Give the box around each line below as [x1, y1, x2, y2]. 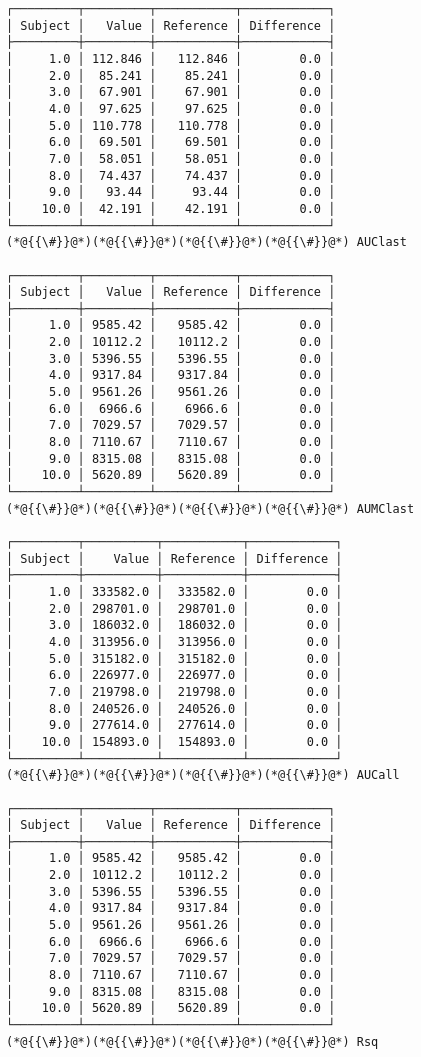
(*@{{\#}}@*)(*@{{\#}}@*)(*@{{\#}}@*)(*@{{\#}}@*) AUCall [6, 768, 400, 783]
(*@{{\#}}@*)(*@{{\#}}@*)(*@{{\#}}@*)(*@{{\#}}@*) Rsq [6, 1034, 379, 1049]
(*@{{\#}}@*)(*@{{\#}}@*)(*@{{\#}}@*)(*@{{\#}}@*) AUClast [6, 235, 407, 250]
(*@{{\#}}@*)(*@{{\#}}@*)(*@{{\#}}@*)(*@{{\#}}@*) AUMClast [6, 501, 415, 516]
